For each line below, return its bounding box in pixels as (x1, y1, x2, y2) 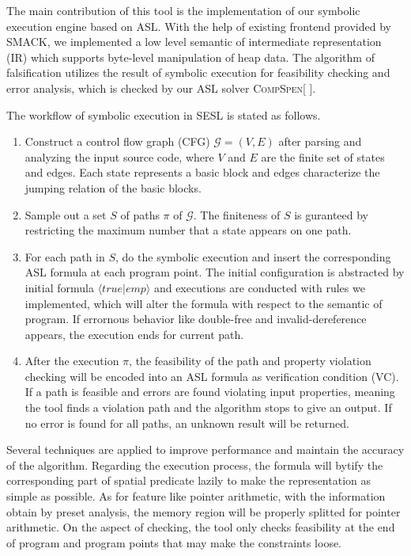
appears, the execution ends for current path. (25, 326, 244, 342)
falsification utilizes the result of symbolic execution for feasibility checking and (6, 64, 390, 81)
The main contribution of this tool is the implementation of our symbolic (6, 2, 360, 18)
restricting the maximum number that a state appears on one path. (25, 222, 352, 238)
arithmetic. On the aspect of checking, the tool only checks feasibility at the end (6, 519, 395, 535)
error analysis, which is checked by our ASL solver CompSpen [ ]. (6, 79, 316, 96)
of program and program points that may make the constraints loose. (6, 534, 342, 550)
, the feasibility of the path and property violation (129, 352, 371, 369)
